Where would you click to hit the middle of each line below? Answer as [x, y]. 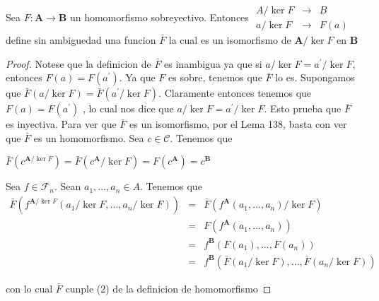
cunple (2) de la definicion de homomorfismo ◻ [168, 288]
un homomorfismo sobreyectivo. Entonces [159, 17]
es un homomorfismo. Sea [89, 137]
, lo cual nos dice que [128, 108]
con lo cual [29, 288]
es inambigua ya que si [213, 63]
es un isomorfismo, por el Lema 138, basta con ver [238, 124]
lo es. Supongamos [315, 77]
